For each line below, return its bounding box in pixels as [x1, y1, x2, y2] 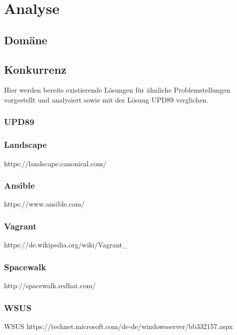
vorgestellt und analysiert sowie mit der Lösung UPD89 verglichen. [4, 94, 209, 105]
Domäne [4, 32, 47, 47]
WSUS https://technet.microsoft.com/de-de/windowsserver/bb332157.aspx [4, 321, 233, 331]
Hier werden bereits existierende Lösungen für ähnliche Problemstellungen [4, 85, 231, 95]
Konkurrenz [4, 61, 67, 77]
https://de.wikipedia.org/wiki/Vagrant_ [4, 239, 128, 250]
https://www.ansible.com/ [4, 199, 85, 209]
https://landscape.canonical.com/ [4, 158, 107, 168]
